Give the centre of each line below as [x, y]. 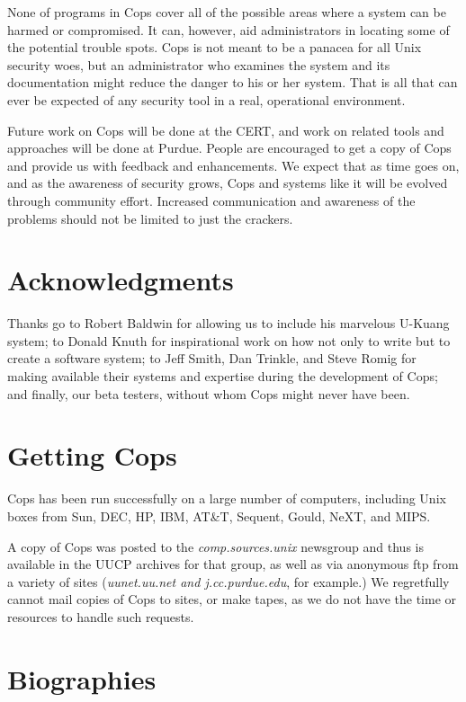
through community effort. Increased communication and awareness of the [211, 200]
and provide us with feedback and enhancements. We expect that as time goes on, [233, 165]
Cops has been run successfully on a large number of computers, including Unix [227, 498]
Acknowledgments [121, 280]
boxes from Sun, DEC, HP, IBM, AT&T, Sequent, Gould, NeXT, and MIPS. [219, 515]
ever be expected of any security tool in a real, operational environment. [206, 99]
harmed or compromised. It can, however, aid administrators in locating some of [229, 29]
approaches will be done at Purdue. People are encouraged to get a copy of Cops [229, 148]
